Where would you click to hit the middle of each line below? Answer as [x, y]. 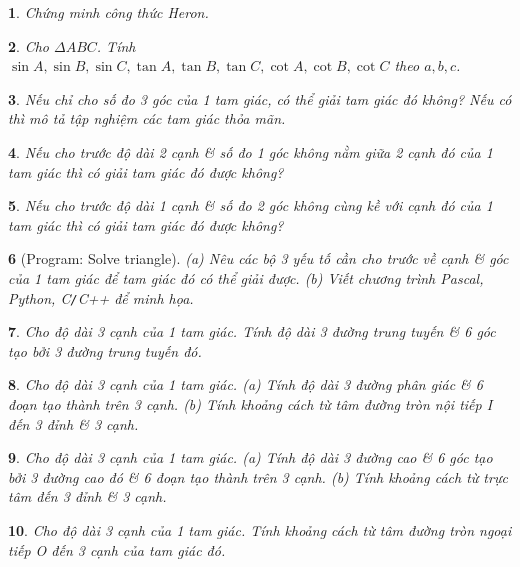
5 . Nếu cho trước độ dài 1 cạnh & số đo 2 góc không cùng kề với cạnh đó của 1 [250, 205]
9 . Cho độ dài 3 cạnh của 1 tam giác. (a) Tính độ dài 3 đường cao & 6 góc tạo [250, 457]
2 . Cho [28, 45]
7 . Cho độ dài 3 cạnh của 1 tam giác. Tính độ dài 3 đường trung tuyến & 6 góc [252, 331]
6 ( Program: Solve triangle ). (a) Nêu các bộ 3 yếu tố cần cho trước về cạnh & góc [258, 258]
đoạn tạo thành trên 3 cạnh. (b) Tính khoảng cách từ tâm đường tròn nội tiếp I [250, 403]
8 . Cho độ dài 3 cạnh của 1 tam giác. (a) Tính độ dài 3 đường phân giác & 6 [245, 384]
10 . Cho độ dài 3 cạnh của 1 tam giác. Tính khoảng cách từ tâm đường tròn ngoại [260, 529]
